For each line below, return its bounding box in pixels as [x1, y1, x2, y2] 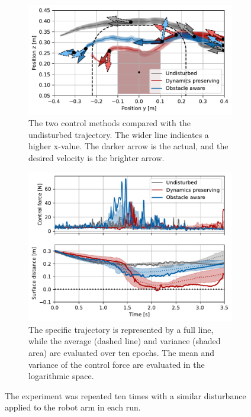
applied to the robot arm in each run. [5, 401, 141, 413]
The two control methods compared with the [28, 117, 191, 129]
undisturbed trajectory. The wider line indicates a [28, 128, 209, 140]
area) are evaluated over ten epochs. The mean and [28, 346, 214, 358]
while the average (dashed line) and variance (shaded [28, 335, 221, 347]
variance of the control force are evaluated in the [28, 358, 205, 370]
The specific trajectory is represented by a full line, [28, 323, 214, 335]
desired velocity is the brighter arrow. [28, 151, 165, 163]
